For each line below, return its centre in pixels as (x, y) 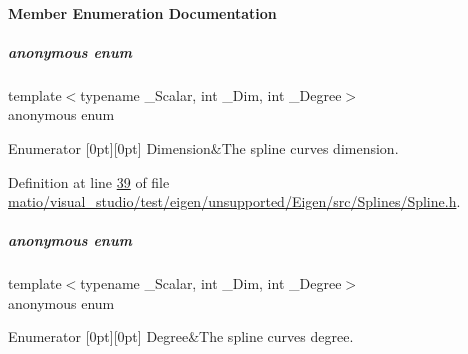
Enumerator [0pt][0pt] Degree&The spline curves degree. (181, 336)
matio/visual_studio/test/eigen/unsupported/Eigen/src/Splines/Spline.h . (234, 201)
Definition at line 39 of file (89, 181)
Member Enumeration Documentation (142, 12)
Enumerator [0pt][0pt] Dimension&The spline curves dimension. (203, 147)
